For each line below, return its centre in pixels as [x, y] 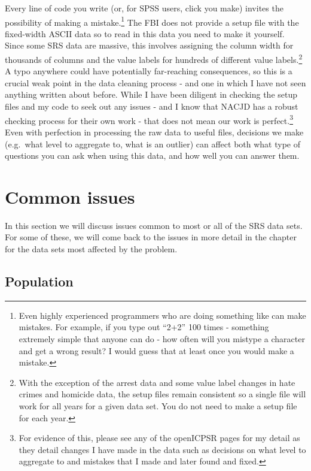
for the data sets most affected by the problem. [91, 249]
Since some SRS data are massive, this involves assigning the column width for [149, 45]
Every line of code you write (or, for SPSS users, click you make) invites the [144, 8]
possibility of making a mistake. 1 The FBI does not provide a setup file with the [152, 21]
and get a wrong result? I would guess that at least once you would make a [156, 350]
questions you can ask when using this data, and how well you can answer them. [152, 156]
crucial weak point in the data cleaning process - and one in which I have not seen [155, 82]
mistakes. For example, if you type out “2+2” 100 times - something [144, 327]
